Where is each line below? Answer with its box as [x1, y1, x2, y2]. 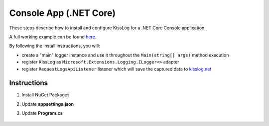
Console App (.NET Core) [9, 7, 116, 18]
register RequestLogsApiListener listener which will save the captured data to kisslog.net [21, 66, 212, 72]
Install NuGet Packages [21, 92, 70, 98]
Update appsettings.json [21, 101, 74, 107]
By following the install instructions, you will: [9, 43, 100, 49]
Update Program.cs [21, 110, 63, 116]
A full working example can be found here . [9, 34, 97, 40]
